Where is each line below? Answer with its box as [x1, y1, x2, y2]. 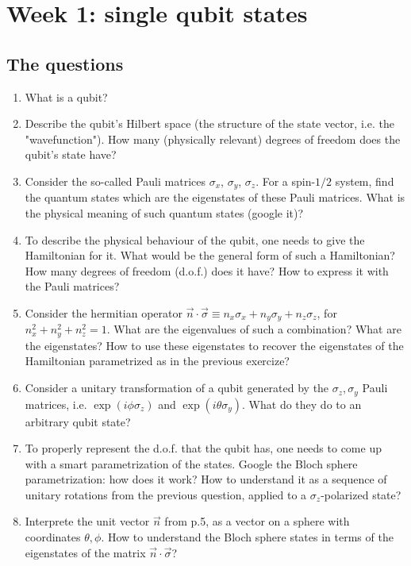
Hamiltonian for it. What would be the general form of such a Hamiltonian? [25, 247, 395, 264]
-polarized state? [321, 486, 401, 502]
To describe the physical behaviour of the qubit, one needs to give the [25, 231, 365, 248]
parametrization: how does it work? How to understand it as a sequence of [25, 471, 387, 487]
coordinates [25, 529, 81, 545]
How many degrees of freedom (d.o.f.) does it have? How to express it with [25, 262, 389, 279]
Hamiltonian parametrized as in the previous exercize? [25, 352, 290, 369]
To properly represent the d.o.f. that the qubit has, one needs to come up [25, 440, 382, 456]
